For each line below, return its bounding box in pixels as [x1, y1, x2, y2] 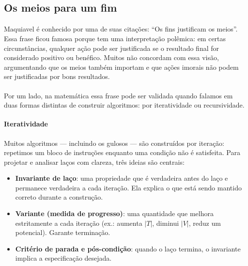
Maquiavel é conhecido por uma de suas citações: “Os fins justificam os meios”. [4, 24, 238, 34]
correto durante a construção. [15, 192, 103, 202]
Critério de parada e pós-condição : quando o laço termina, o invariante [15, 243, 241, 253]
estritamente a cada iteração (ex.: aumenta [15, 218, 142, 228]
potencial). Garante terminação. [15, 227, 110, 237]
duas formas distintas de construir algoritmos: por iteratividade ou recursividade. [4, 100, 245, 110]
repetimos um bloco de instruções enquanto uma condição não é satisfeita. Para [4, 147, 240, 157]
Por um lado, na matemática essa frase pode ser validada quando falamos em [4, 90, 233, 100]
